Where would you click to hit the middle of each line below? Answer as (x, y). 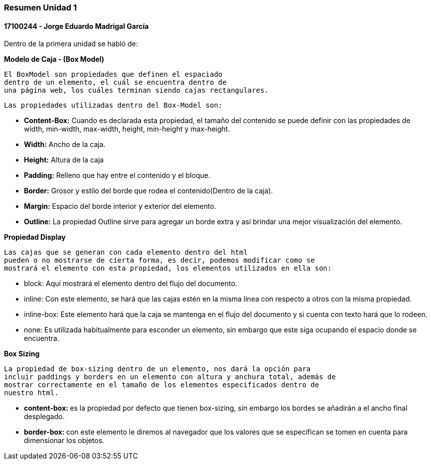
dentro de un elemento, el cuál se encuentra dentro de (115, 82)
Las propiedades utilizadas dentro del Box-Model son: (113, 105)
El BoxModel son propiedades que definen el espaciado (113, 75)
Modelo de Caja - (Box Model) (54, 59)
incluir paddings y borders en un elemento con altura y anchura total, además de (170, 377)
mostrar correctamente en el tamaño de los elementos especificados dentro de (162, 385)
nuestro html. (31, 393)
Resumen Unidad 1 (41, 7)
